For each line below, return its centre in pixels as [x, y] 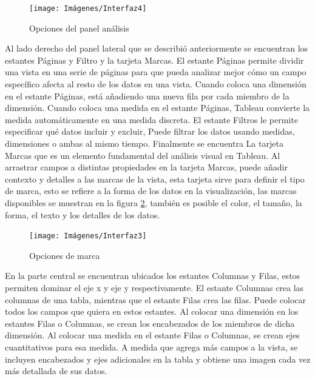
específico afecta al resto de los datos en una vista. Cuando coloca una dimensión [156, 84]
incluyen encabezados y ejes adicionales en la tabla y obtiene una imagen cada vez [158, 359]
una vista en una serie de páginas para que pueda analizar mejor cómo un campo [156, 72]
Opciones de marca [65, 255]
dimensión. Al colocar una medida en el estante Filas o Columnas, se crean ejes [152, 335]
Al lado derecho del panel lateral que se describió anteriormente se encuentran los [157, 48]
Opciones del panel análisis [79, 28]
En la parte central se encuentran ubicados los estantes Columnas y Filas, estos [153, 276]
